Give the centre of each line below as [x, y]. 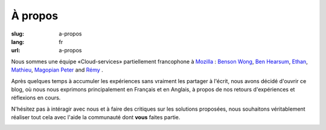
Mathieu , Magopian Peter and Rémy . [57, 70]
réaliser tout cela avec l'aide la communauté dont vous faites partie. [96, 117]
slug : [18, 34]
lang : [18, 42]
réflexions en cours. [36, 98]
